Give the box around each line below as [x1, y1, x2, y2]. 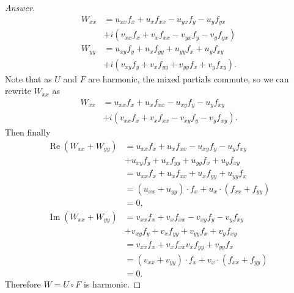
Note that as [5, 72, 52, 85]
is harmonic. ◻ [84, 278, 141, 291]
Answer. [5, 1, 35, 13]
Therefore [5, 278, 41, 291]
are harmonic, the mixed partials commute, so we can [88, 72, 289, 85]
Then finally [5, 126, 51, 139]
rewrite [5, 84, 31, 97]
